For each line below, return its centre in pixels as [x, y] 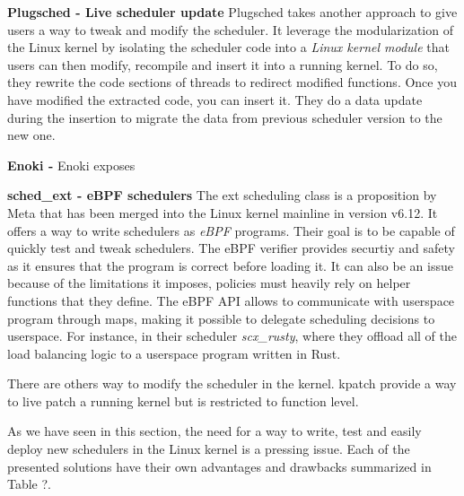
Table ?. [29, 484]
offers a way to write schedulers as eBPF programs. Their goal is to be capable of [231, 230]
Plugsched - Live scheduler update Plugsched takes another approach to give [232, 12]
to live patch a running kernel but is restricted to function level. [183, 400]
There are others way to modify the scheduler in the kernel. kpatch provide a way [232, 383]
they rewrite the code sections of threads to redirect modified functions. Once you [232, 82]
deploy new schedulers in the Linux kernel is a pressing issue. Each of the [209, 449]
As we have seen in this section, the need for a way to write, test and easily [214, 431]
